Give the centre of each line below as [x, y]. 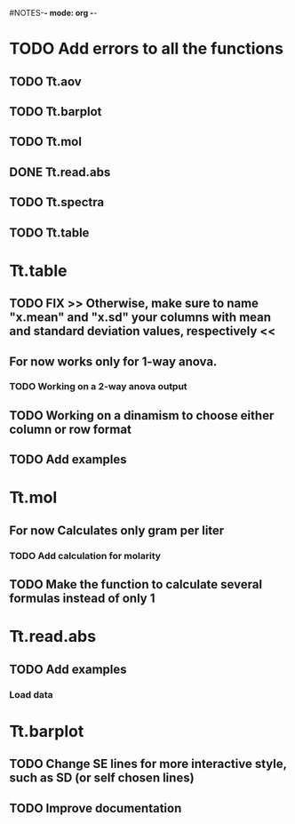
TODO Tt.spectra [57, 202]
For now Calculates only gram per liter [117, 530]
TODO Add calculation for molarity [85, 556]
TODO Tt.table [49, 232]
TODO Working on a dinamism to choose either [142, 416]
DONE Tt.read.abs [60, 172]
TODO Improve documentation [96, 808]
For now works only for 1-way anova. [113, 361]
